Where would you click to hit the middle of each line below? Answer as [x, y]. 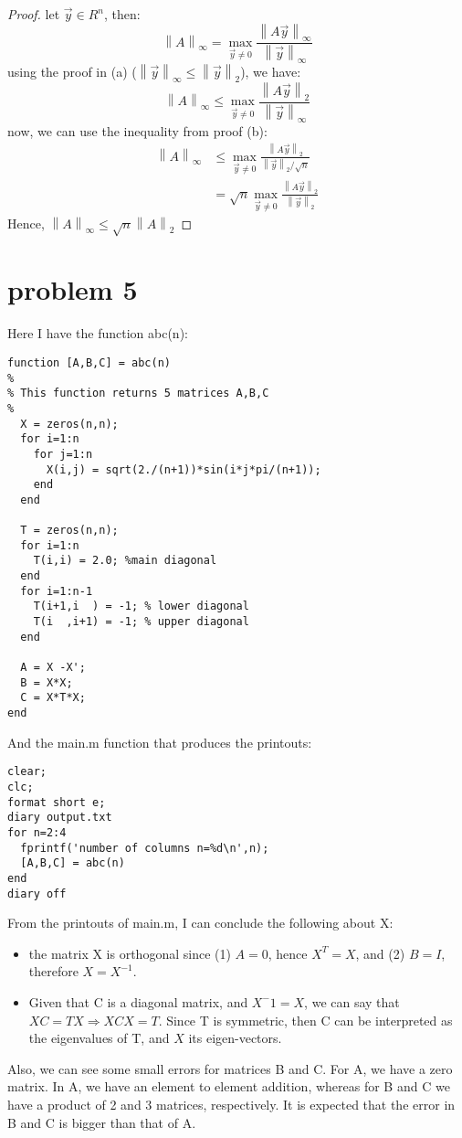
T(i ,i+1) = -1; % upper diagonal [141, 622]
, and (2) [380, 953]
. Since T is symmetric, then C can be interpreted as [305, 1020]
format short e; [57, 802]
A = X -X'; [53, 668]
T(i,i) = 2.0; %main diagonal [125, 561]
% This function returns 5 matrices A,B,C [138, 394]
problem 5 [73, 289]
